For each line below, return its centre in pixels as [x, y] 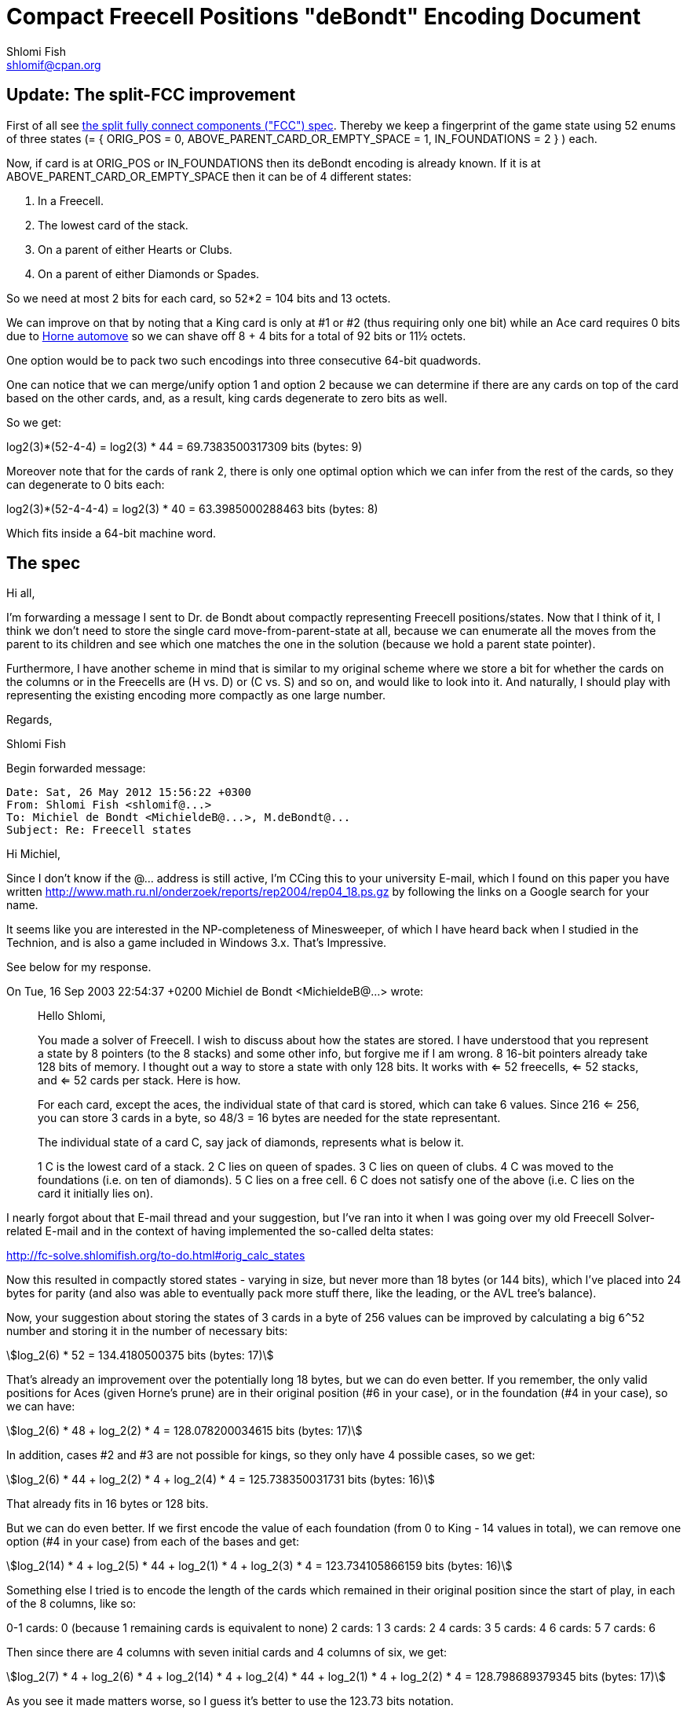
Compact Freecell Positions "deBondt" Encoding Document [324, 17]
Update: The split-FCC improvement [151, 95]
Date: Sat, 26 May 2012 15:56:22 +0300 [129, 792]
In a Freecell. [71, 200]
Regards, [29, 720]
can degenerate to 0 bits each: [86, 484]
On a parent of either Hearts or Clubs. [135, 249]
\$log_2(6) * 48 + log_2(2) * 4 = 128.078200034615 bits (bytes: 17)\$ [185, 1431]
